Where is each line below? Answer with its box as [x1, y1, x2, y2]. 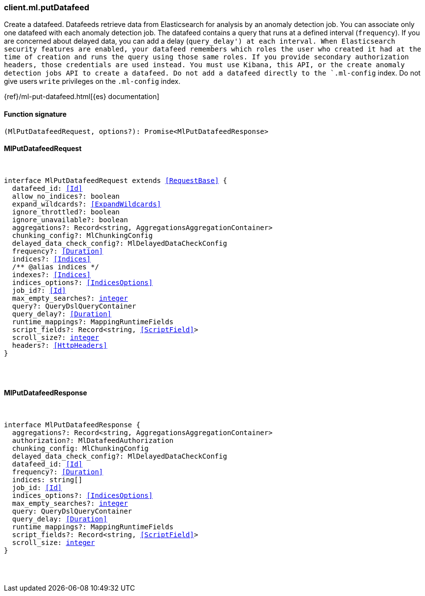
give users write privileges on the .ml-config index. [4, 77, 181, 86]
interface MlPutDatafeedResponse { [4, 421, 141, 429]
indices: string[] [12, 476, 83, 484]
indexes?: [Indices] [12, 270, 91, 279]
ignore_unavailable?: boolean [12, 215, 128, 224]
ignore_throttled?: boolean [12, 207, 120, 216]
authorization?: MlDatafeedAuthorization [12, 437, 174, 445]
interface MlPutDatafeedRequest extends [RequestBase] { [4, 176, 227, 184]
